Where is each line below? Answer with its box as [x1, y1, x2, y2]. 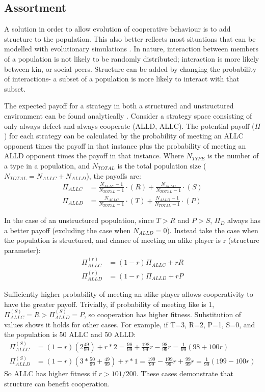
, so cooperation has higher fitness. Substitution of [84, 309, 242, 319]
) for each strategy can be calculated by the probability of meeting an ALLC [4, 130, 244, 141]
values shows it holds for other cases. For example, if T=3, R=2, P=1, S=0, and [4, 319, 255, 329]
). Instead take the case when [167, 225, 258, 235]
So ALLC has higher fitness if [4, 368, 97, 379]
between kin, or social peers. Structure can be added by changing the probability [4, 63, 257, 74]
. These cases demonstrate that [136, 368, 233, 379]
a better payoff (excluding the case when [4, 225, 131, 235]
